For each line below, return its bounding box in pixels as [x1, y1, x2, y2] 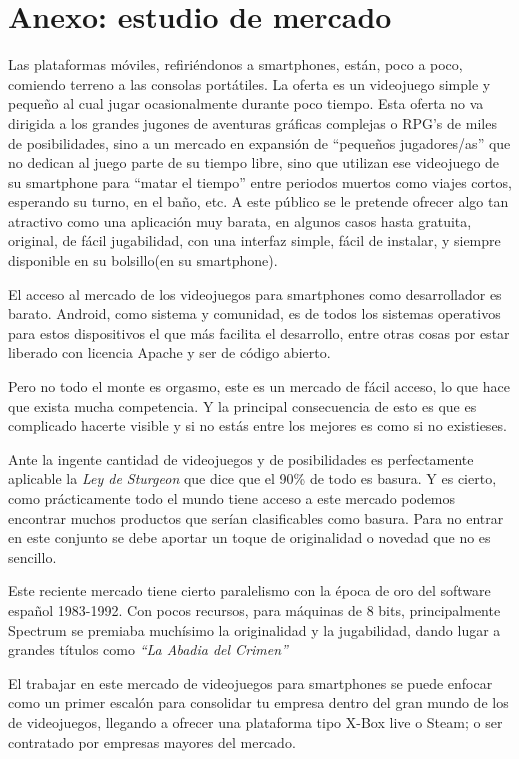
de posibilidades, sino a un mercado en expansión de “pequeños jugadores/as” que [8, 132, 511, 153]
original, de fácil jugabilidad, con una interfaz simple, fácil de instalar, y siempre [8, 230, 501, 251]
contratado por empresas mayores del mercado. [8, 731, 296, 752]
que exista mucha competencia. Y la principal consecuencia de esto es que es [8, 395, 477, 416]
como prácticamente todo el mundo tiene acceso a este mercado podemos [8, 488, 456, 508]
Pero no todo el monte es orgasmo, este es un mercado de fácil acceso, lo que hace [8, 376, 510, 397]
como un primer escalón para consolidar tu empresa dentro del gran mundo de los [8, 692, 509, 713]
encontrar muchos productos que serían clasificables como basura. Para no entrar [8, 507, 504, 528]
